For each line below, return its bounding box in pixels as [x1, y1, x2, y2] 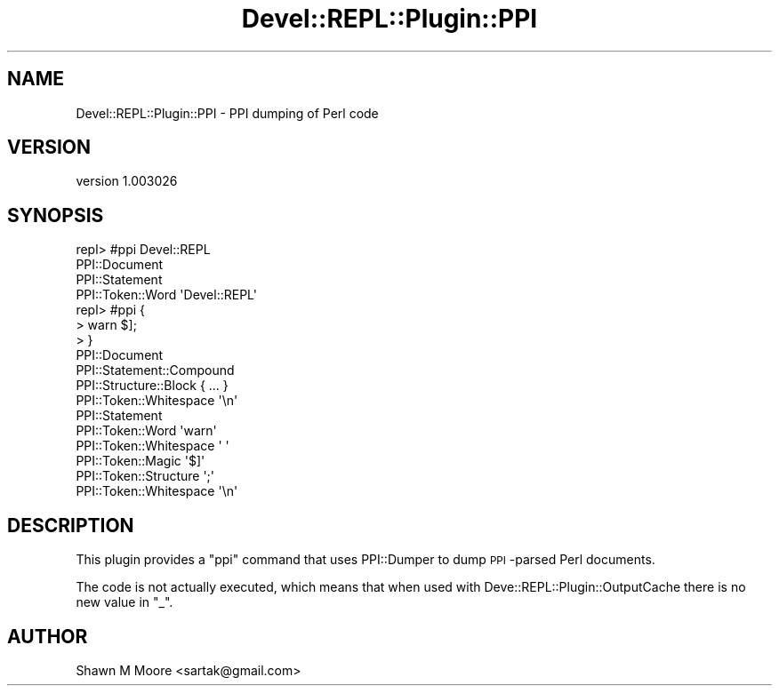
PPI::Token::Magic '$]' [76, 453, 205, 469]
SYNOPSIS [7, 203, 104, 227]
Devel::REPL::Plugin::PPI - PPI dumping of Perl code [76, 105, 379, 121]
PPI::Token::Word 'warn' [76, 423, 217, 439]
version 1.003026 [76, 173, 178, 189]
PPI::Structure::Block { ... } [76, 378, 229, 394]
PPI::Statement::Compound [76, 362, 235, 378]
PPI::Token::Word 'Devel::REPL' [76, 287, 257, 303]
